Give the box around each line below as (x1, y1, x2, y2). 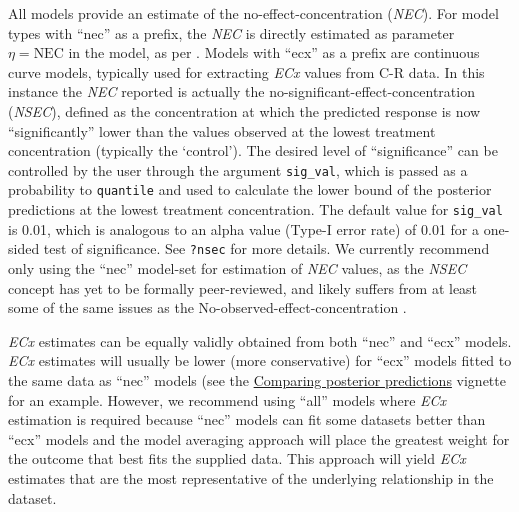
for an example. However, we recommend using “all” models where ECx (8, 389, 447, 410)
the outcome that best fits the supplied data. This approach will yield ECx (8, 448, 466, 469)
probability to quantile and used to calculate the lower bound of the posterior (8, 179, 492, 200)
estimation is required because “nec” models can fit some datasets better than (8, 409, 486, 430)
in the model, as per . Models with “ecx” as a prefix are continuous (68, 42, 480, 63)
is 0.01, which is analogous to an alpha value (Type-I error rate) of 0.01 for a (8, 218, 479, 239)
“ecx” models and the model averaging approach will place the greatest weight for (8, 428, 510, 449)
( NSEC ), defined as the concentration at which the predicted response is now (8, 100, 481, 121)
